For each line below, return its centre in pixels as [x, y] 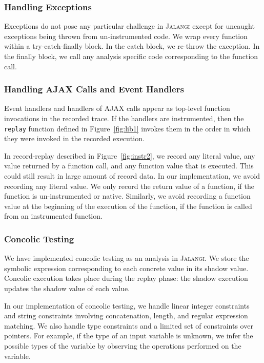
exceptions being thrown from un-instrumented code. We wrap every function [126, 36]
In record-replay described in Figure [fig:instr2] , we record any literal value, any [130, 155]
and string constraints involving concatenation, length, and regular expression [126, 316]
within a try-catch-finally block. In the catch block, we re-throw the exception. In [132, 46]
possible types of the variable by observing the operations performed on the [123, 345]
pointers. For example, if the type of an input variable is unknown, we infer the [129, 336]
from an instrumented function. [53, 216]
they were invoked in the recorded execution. [74, 138]
